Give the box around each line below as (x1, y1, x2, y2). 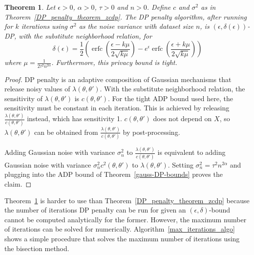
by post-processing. (123, 127, 180, 137)
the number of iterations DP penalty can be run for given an (4, 205, 186, 215)
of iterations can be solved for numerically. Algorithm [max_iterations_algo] (4, 224, 235, 234)
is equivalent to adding (157, 147, 226, 157)
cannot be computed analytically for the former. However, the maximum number (4, 214, 247, 224)
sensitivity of (4, 93, 42, 103)
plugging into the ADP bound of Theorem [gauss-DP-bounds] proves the (4, 169, 223, 179)
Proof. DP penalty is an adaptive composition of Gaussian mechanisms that (4, 74, 232, 84)
